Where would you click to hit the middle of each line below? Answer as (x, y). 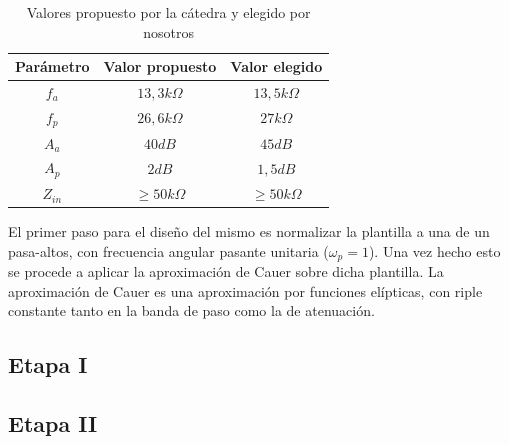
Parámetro (52, 66)
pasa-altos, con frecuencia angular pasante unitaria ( (168, 250)
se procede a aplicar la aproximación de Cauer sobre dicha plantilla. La (226, 271)
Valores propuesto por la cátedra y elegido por (168, 12)
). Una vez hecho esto (434, 250)
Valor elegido (276, 66)
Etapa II (53, 423)
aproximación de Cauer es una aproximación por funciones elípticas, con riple (245, 290)
